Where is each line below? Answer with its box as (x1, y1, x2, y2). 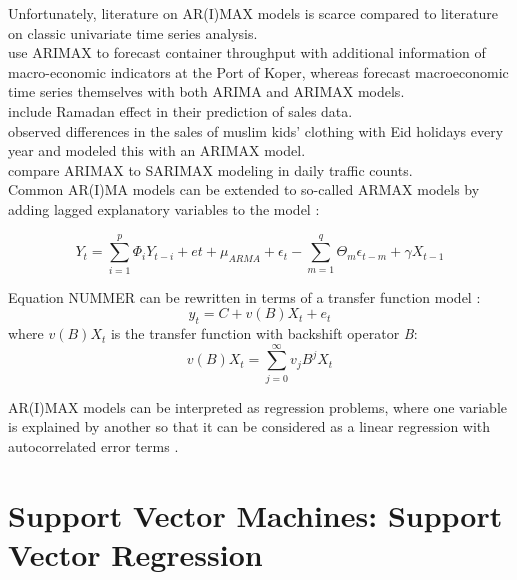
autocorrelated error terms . (8, 435, 179, 456)
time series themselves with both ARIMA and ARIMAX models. (8, 81, 405, 102)
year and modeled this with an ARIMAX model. (8, 140, 306, 161)
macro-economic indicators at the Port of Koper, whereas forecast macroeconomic (8, 61, 509, 82)
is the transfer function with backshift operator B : (110, 323, 418, 344)
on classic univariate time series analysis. (8, 22, 258, 43)
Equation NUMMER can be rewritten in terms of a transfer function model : (8, 286, 481, 307)
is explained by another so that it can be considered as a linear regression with (8, 416, 491, 437)
